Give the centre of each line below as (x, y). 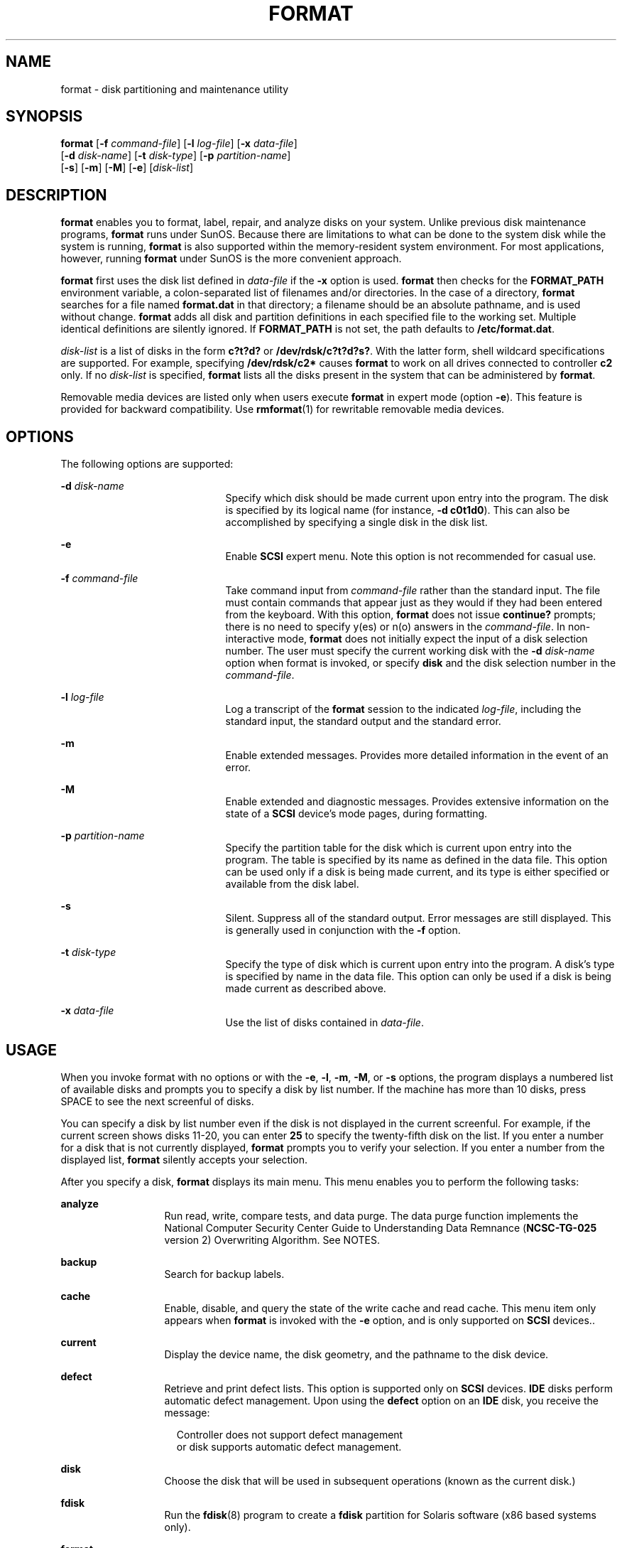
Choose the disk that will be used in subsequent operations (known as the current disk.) (370, 1480)
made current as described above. (306, 989)
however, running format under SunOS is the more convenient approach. (231, 259)
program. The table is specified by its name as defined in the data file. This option (416, 860)
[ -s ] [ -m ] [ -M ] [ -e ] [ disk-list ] (127, 168)
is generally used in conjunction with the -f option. (343, 930)
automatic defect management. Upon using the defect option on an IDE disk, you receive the (381, 1400)
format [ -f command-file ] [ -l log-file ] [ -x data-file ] (179, 144)
